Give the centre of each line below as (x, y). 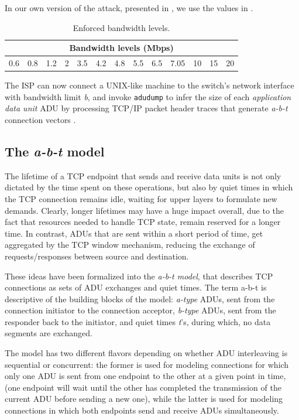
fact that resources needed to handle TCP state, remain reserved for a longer (143, 222)
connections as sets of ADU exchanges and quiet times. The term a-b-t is (136, 287)
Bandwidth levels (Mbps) (121, 48)
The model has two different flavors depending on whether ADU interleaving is (146, 353)
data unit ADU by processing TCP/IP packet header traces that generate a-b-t (146, 108)
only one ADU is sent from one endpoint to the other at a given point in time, (145, 376)
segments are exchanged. (49, 333)
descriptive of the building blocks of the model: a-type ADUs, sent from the (140, 298)
